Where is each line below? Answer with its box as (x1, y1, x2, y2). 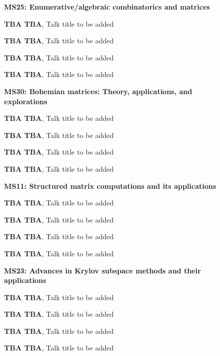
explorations (4, 96, 47, 106)
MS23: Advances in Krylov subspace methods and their (4, 265, 201, 275)
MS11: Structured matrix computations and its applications (4, 180, 216, 191)
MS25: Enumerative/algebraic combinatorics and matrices (4, 2, 210, 12)
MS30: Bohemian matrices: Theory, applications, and (4, 86, 192, 96)
